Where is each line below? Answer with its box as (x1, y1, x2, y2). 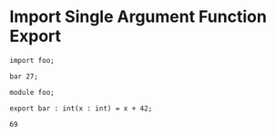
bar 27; (9, 71, 39, 81)
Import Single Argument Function (9, 6, 267, 27)
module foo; (9, 88, 55, 97)
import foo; (9, 56, 55, 65)
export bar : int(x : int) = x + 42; (9, 103, 153, 113)
